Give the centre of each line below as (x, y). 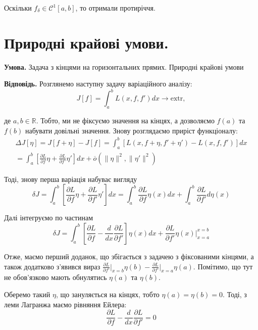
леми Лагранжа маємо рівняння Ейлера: (65, 304)
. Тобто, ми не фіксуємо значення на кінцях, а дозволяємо (125, 121)
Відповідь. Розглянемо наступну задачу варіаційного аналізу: (98, 84)
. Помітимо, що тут (223, 266)
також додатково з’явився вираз (52, 266)
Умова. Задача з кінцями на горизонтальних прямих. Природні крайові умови (124, 66)
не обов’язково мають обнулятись (56, 277)
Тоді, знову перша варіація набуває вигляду (71, 179)
